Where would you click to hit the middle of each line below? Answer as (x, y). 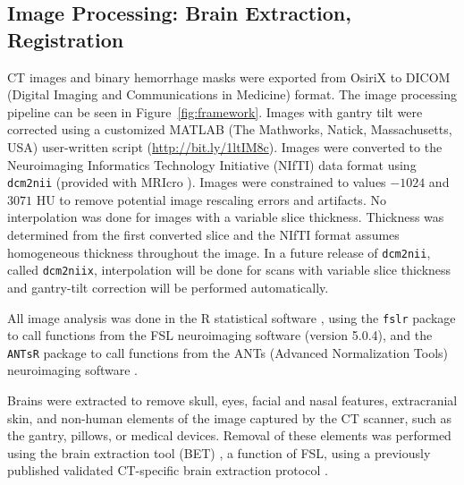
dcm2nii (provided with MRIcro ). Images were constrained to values (197, 182)
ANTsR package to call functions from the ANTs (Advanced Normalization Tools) (228, 352)
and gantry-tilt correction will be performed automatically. (168, 287)
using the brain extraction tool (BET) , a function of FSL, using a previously (219, 452)
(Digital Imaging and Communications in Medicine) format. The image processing (232, 94)
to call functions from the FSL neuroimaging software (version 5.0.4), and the (220, 335)
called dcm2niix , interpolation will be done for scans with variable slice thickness (229, 270)
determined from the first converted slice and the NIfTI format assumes (203, 234)
